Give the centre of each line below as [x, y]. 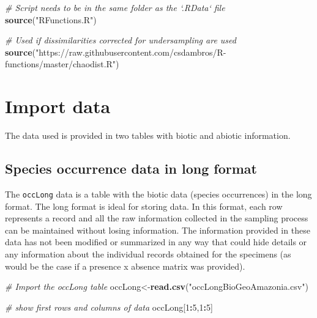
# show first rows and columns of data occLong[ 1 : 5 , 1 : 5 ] [109, 307]
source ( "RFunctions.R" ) [51, 19]
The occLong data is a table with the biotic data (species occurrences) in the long [158, 194]
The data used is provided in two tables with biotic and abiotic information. [148, 135]
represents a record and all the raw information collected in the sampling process [157, 218]
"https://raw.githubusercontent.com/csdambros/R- [131, 52]
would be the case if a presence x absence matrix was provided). [125, 266]
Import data [58, 106]
